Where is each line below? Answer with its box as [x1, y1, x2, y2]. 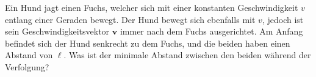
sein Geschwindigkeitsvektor [5, 25, 110, 38]
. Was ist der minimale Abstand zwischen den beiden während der [63, 49, 311, 61]
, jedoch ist [262, 13, 304, 25]
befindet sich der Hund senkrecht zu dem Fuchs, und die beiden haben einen [5, 36, 290, 49]
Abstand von [5, 49, 53, 61]
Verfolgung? [5, 60, 49, 73]
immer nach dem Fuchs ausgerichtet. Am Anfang [120, 25, 303, 38]
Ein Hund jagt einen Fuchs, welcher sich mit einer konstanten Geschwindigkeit [5, 1, 298, 13]
